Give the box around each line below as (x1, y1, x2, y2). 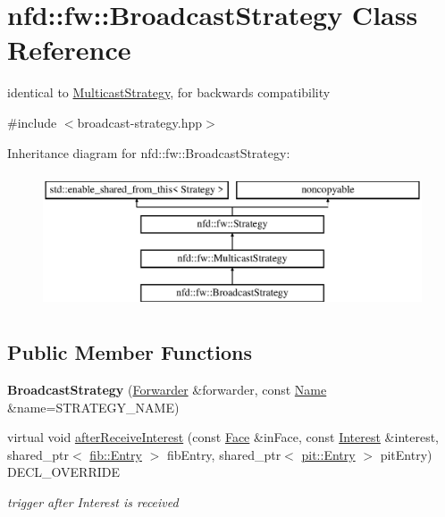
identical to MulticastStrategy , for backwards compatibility (7, 83, 331, 102)
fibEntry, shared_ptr (166, 445, 281, 463)
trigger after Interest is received (7, 493, 179, 512)
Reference (7, 31, 131, 68)
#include (7, 113, 57, 131)
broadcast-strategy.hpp (77, 113, 203, 131)
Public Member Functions (7, 338, 252, 366)
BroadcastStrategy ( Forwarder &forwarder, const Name (7, 380, 327, 399)
